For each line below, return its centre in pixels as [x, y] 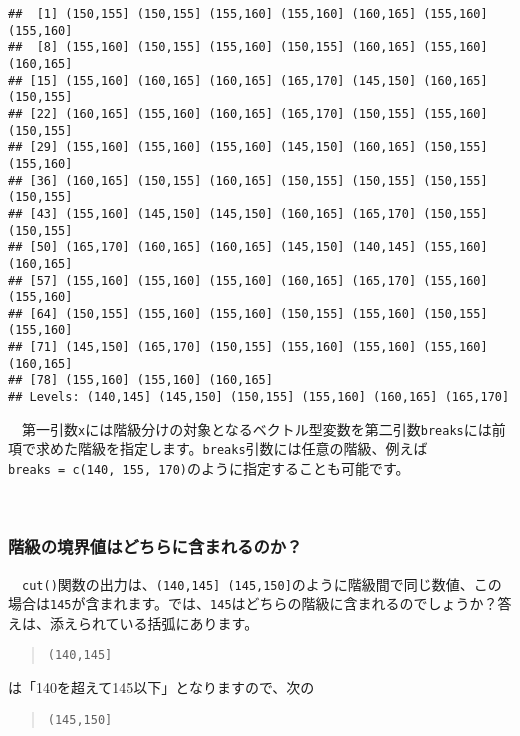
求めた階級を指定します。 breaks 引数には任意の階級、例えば [231, 448]
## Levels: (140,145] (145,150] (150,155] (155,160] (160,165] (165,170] [259, 397]
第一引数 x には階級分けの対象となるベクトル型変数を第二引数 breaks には [256, 428]
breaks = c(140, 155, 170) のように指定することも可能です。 [209, 468]
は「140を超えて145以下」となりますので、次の [161, 687]
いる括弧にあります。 [189, 622]
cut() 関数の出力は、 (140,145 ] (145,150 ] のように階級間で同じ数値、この [262, 583]
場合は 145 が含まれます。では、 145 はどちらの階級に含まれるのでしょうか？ [253, 603]
